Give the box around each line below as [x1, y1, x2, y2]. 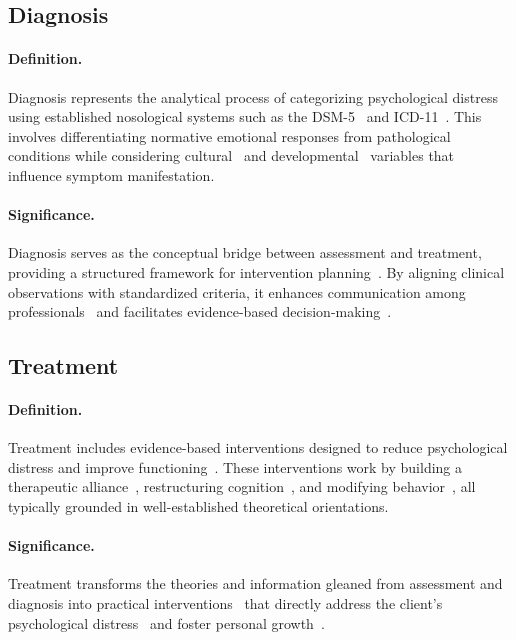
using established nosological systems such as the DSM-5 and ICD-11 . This [8, 106, 482, 127]
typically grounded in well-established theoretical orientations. [8, 496, 389, 517]
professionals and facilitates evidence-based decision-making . [8, 301, 392, 322]
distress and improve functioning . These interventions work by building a [8, 456, 463, 477]
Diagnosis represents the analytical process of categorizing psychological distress [8, 86, 498, 107]
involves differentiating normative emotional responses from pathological [8, 125, 451, 146]
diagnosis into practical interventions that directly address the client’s [8, 593, 443, 614]
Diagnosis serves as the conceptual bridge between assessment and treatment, [8, 242, 482, 263]
